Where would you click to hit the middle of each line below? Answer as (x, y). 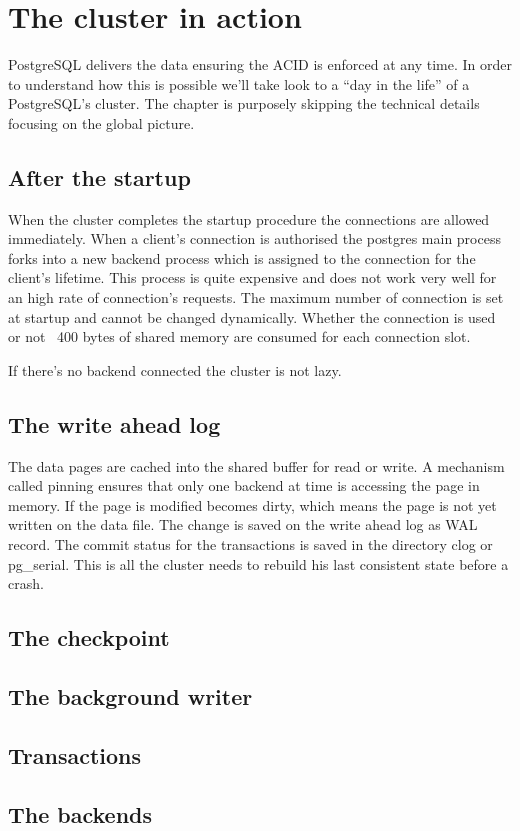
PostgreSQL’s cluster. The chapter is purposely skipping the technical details (244, 103)
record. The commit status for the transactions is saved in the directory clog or (250, 544)
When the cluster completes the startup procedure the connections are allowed (249, 218)
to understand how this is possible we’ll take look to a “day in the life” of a (239, 83)
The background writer (130, 695)
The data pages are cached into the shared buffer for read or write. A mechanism (256, 465)
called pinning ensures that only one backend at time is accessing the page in (244, 485)
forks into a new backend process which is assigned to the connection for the (242, 257)
